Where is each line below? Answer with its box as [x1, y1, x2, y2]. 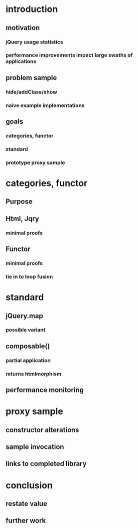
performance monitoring [5, 386, 84, 394]
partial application [5, 356, 51, 363]
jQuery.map [5, 311, 43, 320]
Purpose [5, 197, 33, 206]
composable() [5, 341, 50, 350]
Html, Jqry [5, 214, 39, 223]
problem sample [5, 73, 57, 82]
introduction [5, 3, 58, 15]
